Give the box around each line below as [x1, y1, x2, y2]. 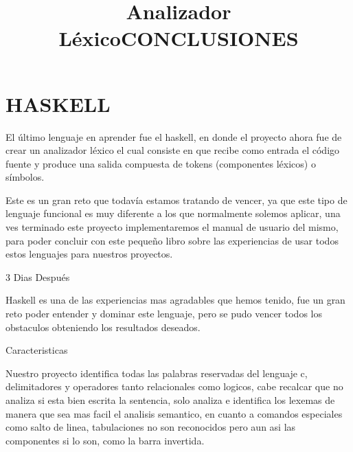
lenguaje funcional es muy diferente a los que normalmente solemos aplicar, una [5, 206, 341, 221]
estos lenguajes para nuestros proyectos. [5, 247, 173, 261]
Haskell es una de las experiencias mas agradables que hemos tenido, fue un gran [5, 293, 345, 307]
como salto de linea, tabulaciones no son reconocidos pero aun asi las [5, 420, 296, 434]
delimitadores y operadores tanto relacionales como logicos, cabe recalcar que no [5, 379, 343, 394]
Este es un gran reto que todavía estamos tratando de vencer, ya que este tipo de [5, 192, 348, 207]
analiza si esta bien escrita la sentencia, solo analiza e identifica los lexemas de [5, 393, 335, 407]
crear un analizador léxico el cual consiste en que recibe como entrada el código [5, 143, 340, 157]
